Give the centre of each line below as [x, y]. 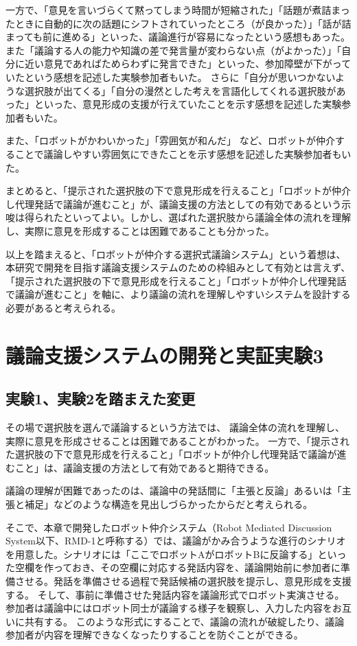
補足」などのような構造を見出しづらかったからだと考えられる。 [169, 504]
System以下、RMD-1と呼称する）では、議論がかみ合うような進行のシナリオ [176, 541]
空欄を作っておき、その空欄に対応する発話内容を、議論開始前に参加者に [177, 567]
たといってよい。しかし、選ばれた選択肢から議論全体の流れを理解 [202, 217]
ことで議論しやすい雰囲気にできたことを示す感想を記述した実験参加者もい [183, 153]
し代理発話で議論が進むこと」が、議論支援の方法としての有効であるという [174, 204]
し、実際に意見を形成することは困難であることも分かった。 [140, 230]
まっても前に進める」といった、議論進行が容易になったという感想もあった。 [178, 37]
